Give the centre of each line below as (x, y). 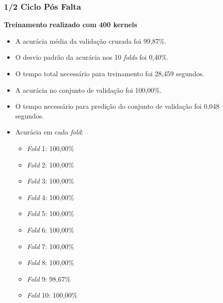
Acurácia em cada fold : (49, 132)
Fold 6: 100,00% (50, 229)
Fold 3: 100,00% (50, 181)
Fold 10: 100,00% (52, 295)
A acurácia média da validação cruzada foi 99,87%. (91, 41)
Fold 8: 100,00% (50, 262)
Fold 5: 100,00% (50, 213)
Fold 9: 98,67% (49, 278)
